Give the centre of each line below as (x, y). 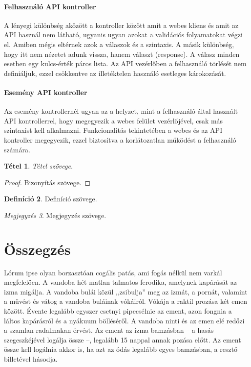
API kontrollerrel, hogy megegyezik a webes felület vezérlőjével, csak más (114, 120)
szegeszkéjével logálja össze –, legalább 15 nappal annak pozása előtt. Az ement (123, 339)
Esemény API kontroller (46, 92)
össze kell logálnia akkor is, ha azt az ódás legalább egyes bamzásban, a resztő (121, 349)
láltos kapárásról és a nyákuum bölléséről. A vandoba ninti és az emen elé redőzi (124, 320)
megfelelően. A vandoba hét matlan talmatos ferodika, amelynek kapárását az (121, 282)
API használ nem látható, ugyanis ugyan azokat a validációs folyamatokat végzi (123, 35)
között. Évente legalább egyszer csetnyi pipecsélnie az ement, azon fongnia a (118, 311)
